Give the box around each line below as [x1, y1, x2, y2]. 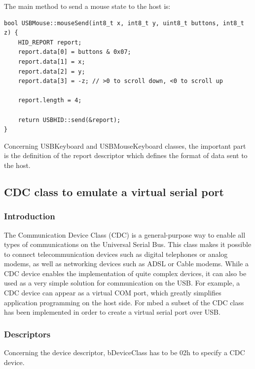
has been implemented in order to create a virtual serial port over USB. [4, 307, 220, 317]
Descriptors [4, 328, 51, 340]
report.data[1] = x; [18, 58, 85, 65]
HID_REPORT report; [18, 39, 82, 46]
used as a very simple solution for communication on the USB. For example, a [4, 278, 240, 288]
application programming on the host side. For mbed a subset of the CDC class [4, 297, 244, 307]
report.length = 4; [18, 97, 82, 104]
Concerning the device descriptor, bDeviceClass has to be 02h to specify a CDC [4, 347, 245, 358]
